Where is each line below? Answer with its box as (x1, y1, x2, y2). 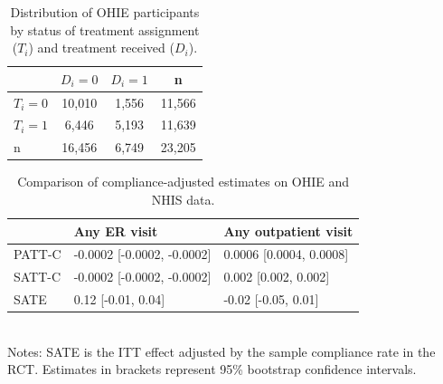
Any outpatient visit (223, 221, 353, 240)
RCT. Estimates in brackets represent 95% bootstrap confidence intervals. (7, 360, 417, 379)
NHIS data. (151, 190, 215, 208)
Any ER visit (73, 221, 158, 240)
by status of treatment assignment (10, 20, 200, 39)
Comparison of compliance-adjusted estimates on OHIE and (17, 172, 350, 191)
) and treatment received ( (28, 38, 174, 57)
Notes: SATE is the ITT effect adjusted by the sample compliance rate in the (7, 341, 436, 360)
